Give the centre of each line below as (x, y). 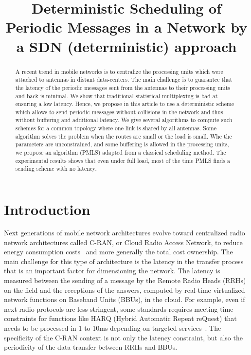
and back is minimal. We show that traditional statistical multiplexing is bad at (117, 96)
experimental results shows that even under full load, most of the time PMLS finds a (123, 160)
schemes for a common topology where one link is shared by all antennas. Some (116, 128)
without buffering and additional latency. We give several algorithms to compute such (124, 120)
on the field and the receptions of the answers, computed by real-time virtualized (125, 290)
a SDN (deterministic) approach (126, 46)
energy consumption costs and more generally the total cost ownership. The (118, 252)
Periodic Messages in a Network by (126, 27)
